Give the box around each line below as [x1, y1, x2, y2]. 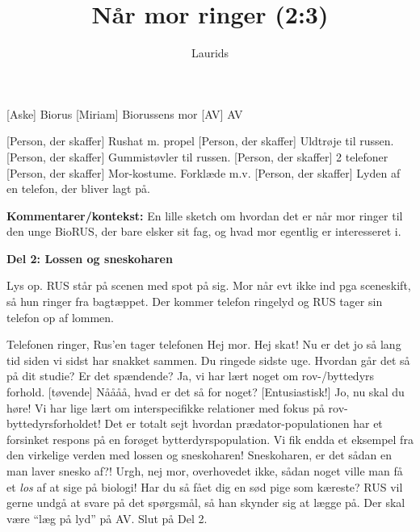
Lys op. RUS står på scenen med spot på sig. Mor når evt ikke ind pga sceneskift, [6, 277, 411, 294]
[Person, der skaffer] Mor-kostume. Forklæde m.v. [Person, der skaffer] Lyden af [6, 164, 401, 181]
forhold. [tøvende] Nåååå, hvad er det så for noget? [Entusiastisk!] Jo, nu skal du [6, 383, 405, 400]
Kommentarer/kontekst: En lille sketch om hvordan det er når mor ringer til [6, 207, 403, 224]
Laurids [191, 44, 229, 61]
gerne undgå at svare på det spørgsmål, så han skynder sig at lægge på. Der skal [6, 494, 405, 511]
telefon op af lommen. [6, 308, 114, 325]
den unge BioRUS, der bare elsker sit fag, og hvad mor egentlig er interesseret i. [6, 223, 401, 240]
